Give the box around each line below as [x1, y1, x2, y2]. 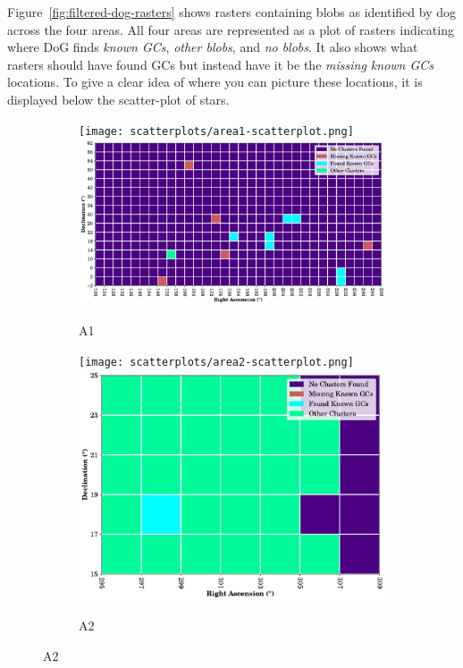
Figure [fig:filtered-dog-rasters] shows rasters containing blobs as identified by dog [7, 3, 456, 21]
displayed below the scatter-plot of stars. [7, 89, 230, 108]
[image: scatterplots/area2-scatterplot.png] [79, 355, 354, 368]
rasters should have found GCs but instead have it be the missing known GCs [7, 55, 434, 73]
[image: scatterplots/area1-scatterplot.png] [79, 124, 354, 138]
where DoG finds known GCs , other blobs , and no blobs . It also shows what [7, 38, 418, 56]
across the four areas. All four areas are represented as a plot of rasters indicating [7, 20, 454, 38]
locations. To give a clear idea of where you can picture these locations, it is [7, 72, 423, 91]
